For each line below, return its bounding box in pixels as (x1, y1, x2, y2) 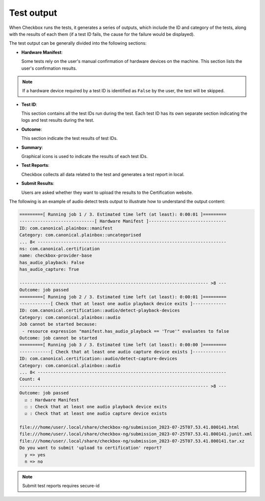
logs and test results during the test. (21, 117, 95, 123)
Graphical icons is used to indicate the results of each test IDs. (21, 154, 148, 159)
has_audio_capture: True (19, 266, 79, 272)
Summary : (21, 144, 43, 150)
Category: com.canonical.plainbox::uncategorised (19, 232, 141, 238)
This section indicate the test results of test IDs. (21, 135, 118, 141)
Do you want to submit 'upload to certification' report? (19, 445, 162, 451)
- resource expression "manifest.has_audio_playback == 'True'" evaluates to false (22, 328, 229, 334)
